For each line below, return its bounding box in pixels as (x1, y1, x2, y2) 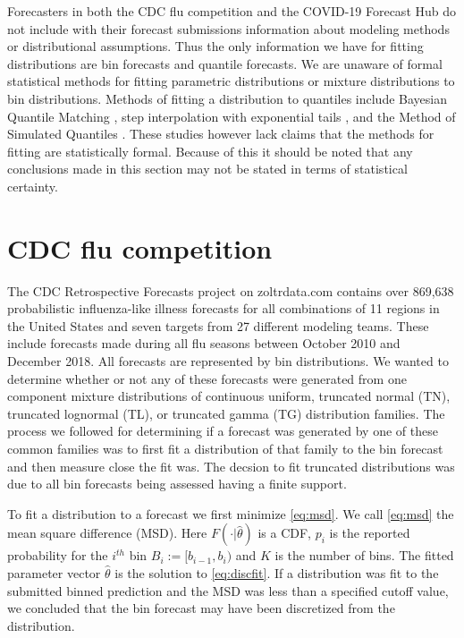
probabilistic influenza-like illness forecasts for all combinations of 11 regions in (7, 299, 440, 318)
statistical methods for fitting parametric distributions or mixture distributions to (7, 72, 455, 90)
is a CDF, (257, 523, 311, 542)
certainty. (7, 176, 58, 195)
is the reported (329, 523, 410, 542)
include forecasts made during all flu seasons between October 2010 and (7, 334, 401, 353)
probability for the (7, 546, 108, 565)
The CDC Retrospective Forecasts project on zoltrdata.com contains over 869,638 (7, 281, 454, 300)
